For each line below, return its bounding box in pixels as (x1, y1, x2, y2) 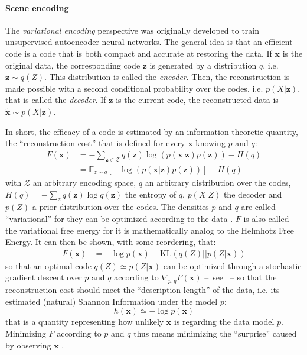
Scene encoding (5, 1, 69, 14)
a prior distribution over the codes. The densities (32, 201, 209, 213)
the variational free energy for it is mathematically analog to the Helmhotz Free (5, 224, 294, 236)
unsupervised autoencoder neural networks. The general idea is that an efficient (5, 35, 293, 48)
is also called (243, 212, 289, 225)
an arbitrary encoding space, (32, 176, 136, 189)
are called (241, 201, 276, 213)
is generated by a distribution (149, 59, 257, 71)
